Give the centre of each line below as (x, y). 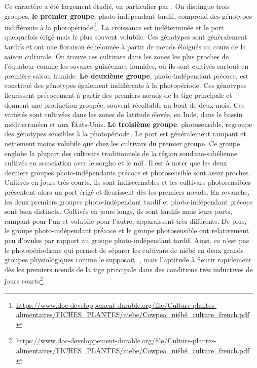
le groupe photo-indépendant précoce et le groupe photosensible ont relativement (127, 230)
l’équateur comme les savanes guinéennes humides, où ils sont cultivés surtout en (127, 66)
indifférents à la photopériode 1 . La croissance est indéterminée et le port (114, 26)
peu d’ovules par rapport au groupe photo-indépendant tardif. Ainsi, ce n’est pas (127, 240)
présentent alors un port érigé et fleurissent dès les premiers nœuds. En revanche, (127, 191)
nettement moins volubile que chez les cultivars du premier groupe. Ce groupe (122, 143)
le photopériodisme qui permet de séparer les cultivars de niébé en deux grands (124, 250)
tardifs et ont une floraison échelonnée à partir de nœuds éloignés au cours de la (125, 47)
